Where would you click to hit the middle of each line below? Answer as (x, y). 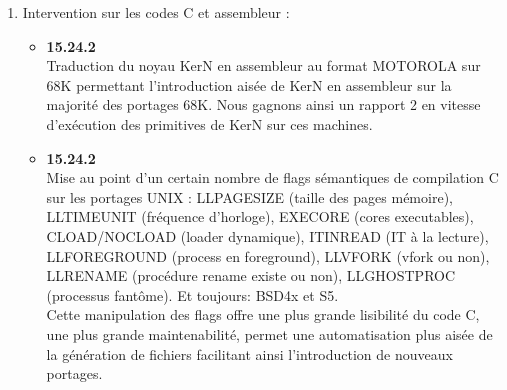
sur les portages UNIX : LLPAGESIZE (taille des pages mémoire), (249, 196)
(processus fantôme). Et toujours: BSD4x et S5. (192, 294)
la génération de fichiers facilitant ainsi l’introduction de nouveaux (249, 353)
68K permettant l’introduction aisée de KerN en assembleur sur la (249, 84)
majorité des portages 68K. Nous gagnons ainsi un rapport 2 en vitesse (263, 104)
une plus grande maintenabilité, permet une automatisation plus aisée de (269, 333)
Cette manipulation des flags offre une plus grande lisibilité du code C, (263, 314)
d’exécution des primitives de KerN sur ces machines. (209, 123)
